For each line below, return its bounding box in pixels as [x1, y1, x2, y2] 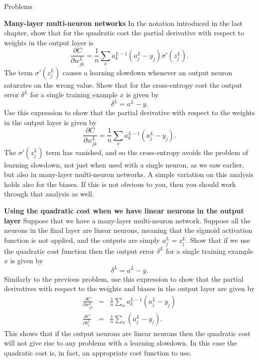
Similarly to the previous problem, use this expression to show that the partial [4, 273, 244, 284]
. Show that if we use [186, 234, 250, 245]
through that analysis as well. [4, 188, 94, 199]
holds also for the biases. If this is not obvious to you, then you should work [4, 179, 236, 189]
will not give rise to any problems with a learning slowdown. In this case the [4, 338, 237, 348]
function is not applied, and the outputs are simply [4, 234, 160, 245]
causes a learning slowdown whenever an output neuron [62, 67, 232, 77]
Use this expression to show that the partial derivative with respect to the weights [4, 107, 255, 118]
